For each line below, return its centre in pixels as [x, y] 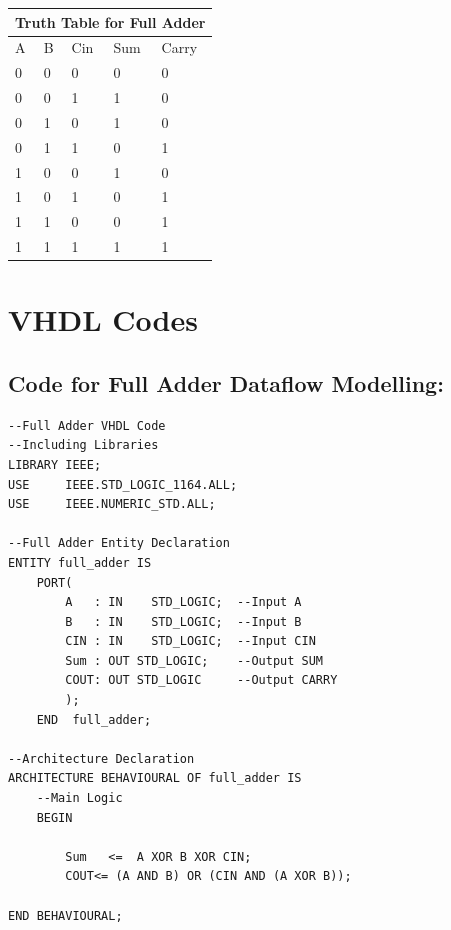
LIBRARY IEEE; [55, 464]
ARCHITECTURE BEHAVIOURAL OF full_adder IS [155, 778]
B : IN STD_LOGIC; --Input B [183, 621]
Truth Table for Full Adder [110, 21]
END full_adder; [94, 719]
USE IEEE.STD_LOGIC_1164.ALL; [123, 484]
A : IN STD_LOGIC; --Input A [183, 602]
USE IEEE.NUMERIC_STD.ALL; [112, 504]
